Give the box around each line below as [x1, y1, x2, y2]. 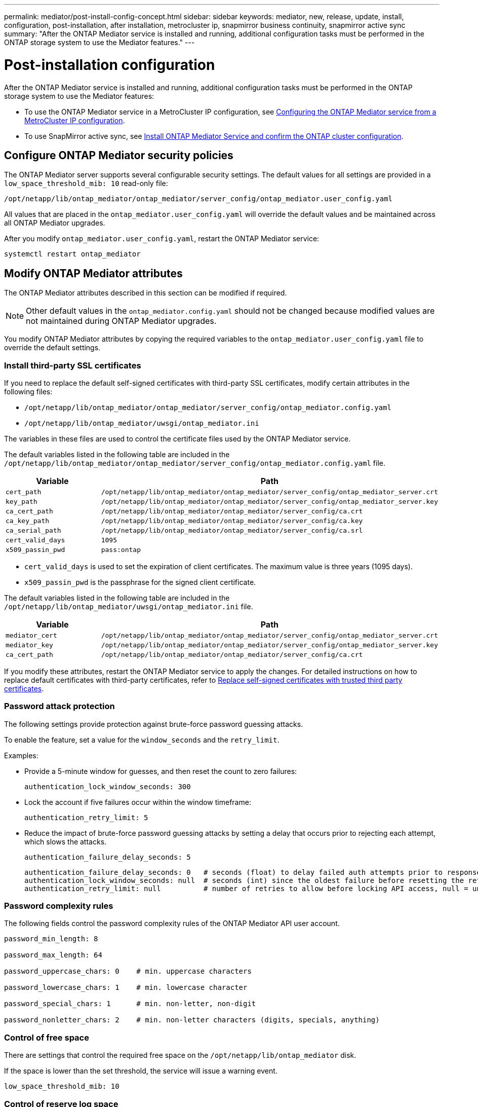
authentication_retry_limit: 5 [24, 813, 148, 822]
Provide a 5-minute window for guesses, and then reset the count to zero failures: [24, 766, 297, 776]
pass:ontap [101, 545, 141, 553]
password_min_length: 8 [4, 935, 98, 943]
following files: [4, 387, 53, 396]
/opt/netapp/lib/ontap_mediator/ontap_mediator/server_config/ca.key [101, 516, 363, 525]
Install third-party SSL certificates [4, 360, 141, 371]
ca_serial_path [6, 526, 61, 534]
